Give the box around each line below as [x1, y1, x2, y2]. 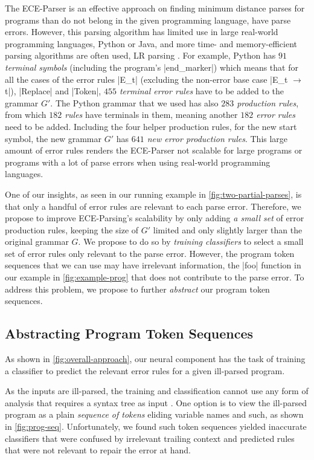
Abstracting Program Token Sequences [5, 324, 254, 343]
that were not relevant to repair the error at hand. [5, 444, 191, 456]
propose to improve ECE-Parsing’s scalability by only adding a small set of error [5, 212, 304, 224]
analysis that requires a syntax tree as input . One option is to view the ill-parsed [5, 396, 307, 409]
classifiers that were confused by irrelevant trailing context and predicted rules [5, 432, 295, 444]
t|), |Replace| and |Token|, [5, 85, 101, 97]
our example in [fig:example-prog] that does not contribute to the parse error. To [5, 271, 304, 283]
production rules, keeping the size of [5, 223, 139, 236]
